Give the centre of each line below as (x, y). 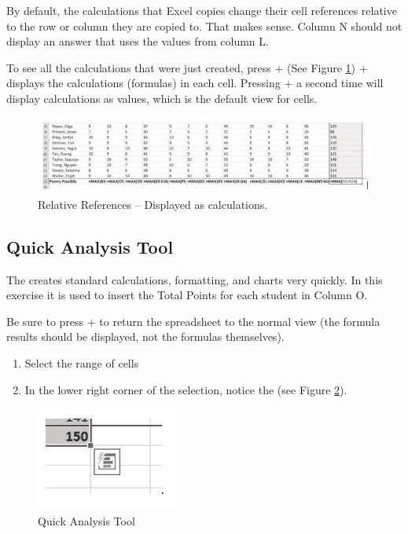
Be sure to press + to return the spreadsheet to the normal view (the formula (193, 321)
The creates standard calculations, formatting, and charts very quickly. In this (195, 279)
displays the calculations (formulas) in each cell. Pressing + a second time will (195, 83)
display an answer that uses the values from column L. (138, 41)
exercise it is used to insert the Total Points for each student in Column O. (187, 295)
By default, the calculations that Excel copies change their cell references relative (202, 10)
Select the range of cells (82, 363)
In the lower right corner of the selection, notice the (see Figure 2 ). (186, 389)
